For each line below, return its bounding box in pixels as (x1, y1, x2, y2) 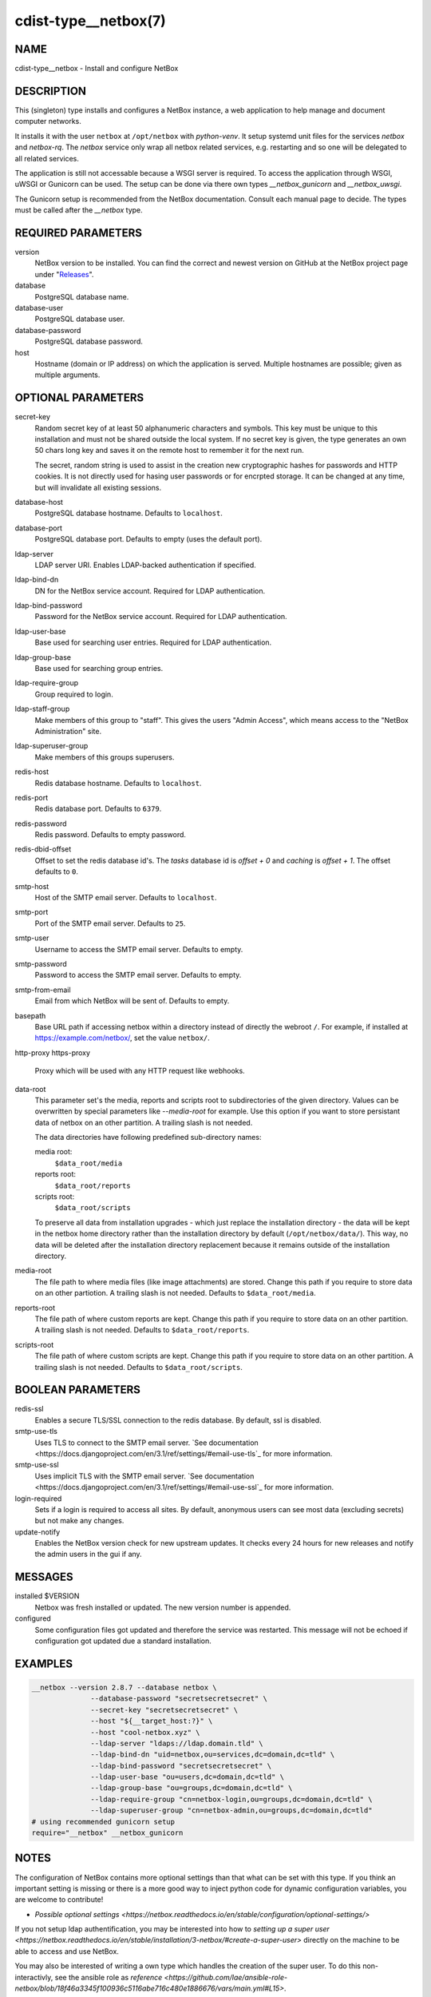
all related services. (14, 153, 80, 163)
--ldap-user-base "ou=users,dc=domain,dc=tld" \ (90, 1773, 285, 1781)
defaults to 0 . (34, 867, 79, 876)
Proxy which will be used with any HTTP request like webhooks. (34, 1066, 245, 1076)
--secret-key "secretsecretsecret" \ (90, 1705, 239, 1714)
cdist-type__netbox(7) (14, 12, 167, 30)
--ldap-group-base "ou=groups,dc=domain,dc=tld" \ (90, 1784, 293, 1793)
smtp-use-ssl (14, 1460, 59, 1470)
